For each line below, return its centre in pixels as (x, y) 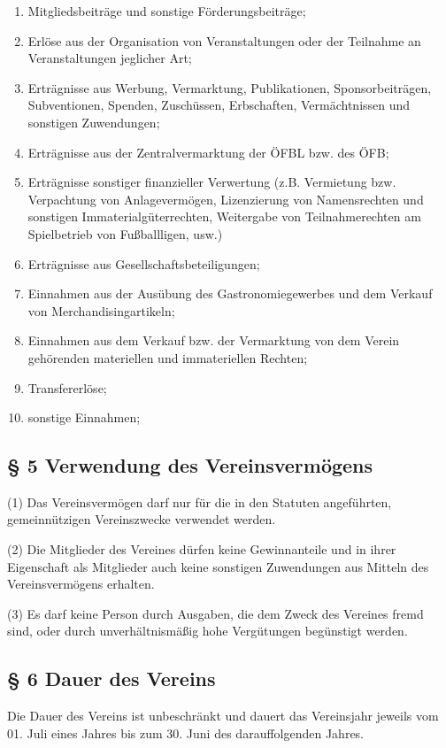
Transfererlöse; (67, 387)
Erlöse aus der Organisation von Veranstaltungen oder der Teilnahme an (224, 40)
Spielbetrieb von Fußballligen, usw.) (125, 233)
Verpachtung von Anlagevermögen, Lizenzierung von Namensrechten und (226, 199)
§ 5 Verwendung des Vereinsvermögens (190, 465)
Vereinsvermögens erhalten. (81, 584)
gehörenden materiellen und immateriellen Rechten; (168, 357)
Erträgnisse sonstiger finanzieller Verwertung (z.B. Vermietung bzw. (212, 182)
